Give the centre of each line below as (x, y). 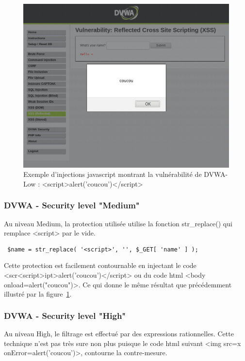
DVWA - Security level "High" (65, 315)
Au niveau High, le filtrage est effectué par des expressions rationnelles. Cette (119, 333)
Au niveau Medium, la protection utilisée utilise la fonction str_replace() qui (118, 223)
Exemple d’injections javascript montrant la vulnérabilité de (113, 174)
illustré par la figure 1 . (38, 294)
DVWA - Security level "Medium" (72, 205)
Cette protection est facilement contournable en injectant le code (100, 265)
